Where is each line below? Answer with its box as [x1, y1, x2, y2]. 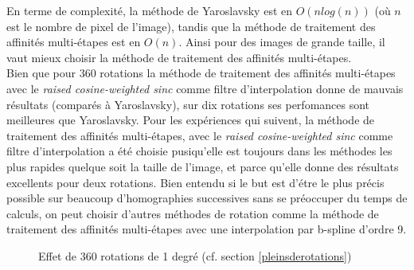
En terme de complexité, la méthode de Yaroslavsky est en [6, 2, 293, 18]
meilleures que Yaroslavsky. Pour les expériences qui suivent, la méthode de [6, 112, 375, 128]
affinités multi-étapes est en [6, 33, 141, 50]
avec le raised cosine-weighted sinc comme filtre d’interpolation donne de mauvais [6, 80, 404, 96]
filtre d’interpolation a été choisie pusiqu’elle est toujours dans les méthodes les [6, 143, 393, 159]
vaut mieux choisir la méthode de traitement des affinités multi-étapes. [6, 49, 352, 65]
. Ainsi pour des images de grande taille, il [178, 33, 385, 50]
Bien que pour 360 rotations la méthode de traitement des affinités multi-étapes [6, 65, 396, 81]
